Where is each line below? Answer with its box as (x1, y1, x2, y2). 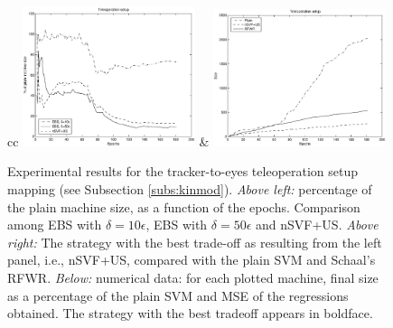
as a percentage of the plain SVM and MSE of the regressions (7, 286, 349, 305)
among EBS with (7, 215, 102, 234)
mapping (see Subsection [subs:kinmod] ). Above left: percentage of (7, 180, 372, 199)
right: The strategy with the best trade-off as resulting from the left (7, 232, 382, 251)
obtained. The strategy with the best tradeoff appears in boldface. (7, 304, 373, 323)
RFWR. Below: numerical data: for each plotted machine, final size (7, 268, 379, 287)
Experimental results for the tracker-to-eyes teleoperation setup (7, 162, 359, 181)
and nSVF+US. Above (256, 215, 379, 234)
